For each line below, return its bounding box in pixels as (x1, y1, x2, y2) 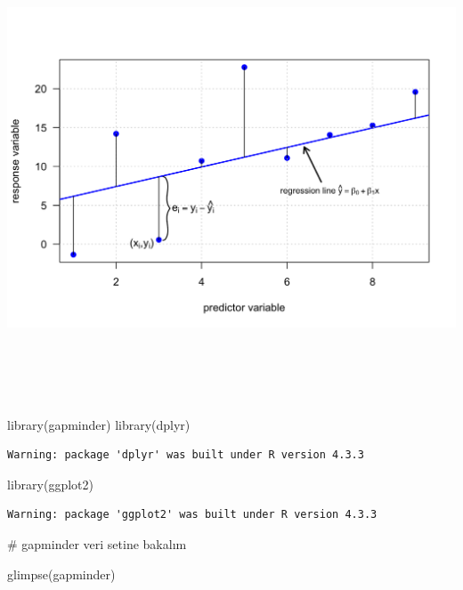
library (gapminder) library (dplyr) (7, 415, 191, 433)
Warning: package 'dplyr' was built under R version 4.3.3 (7, 449, 364, 462)
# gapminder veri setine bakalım (7, 534, 187, 553)
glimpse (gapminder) (7, 564, 116, 583)
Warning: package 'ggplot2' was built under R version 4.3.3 (7, 508, 378, 521)
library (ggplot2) (7, 474, 93, 493)
